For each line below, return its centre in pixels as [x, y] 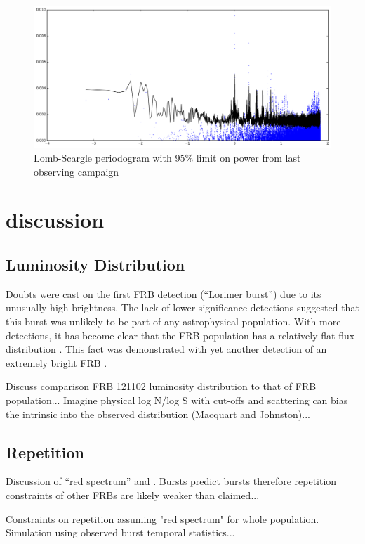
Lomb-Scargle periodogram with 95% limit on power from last [167, 158]
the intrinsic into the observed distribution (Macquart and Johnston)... [158, 414]
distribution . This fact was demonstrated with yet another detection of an [166, 349]
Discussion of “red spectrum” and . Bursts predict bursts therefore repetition [171, 481]
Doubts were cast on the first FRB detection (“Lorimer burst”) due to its [164, 293]
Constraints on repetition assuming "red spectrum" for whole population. [162, 518]
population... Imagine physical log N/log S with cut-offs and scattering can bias [177, 400]
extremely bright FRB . [57, 362]
